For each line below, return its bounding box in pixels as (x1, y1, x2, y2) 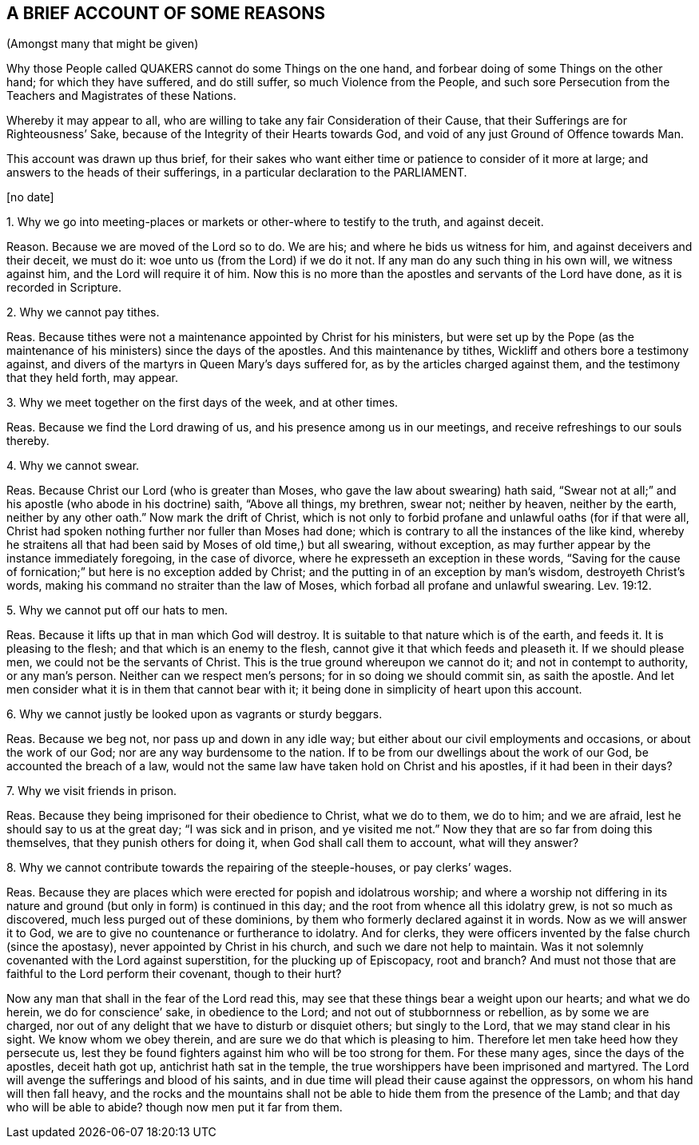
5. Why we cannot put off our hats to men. (6, 603, 228, 618)
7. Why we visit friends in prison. (6, 784, 177, 798)
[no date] (6, 190, 54, 205)
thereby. (6, 434, 50, 448)
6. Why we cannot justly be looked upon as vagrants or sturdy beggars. (6, 707, 383, 722)
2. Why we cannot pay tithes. (6, 305, 160, 320)
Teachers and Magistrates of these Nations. (6, 89, 236, 103)
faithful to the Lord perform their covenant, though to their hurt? (6, 967, 342, 981)
